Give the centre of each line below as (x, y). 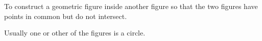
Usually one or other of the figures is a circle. (75, 33)
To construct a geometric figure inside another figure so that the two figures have (131, 6)
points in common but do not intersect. (66, 16)
